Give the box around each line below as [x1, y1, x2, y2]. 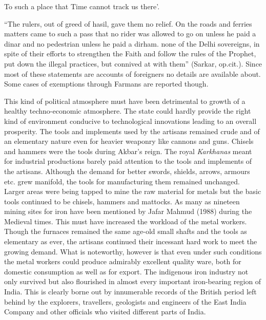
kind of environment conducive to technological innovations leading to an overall [4, 115, 257, 126]
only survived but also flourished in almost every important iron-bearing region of [4, 276, 261, 287]
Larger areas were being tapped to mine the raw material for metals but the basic [4, 186, 261, 197]
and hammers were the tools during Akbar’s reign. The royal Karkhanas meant [4, 145, 252, 156]
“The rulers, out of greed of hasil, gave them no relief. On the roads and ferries [4, 18, 252, 29]
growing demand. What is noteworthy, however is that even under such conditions [4, 246, 262, 257]
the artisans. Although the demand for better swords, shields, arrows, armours [4, 165, 250, 176]
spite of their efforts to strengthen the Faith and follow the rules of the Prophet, [4, 48, 256, 59]
